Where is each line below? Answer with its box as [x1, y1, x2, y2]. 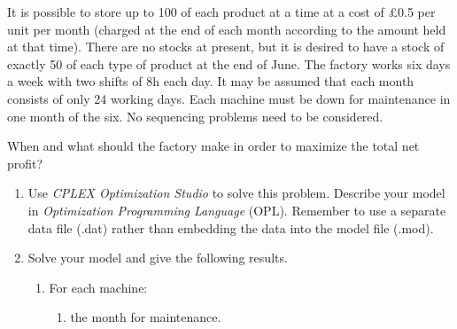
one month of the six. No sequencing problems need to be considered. [7, 106, 383, 125]
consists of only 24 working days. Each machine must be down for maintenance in [7, 89, 451, 107]
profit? [7, 153, 43, 172]
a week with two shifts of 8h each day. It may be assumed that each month [7, 72, 414, 90]
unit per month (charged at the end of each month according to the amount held [7, 20, 446, 38]
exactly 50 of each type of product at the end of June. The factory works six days [7, 54, 451, 73]
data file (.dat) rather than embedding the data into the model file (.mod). [27, 218, 434, 237]
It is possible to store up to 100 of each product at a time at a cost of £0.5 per [7, 3, 436, 20]
